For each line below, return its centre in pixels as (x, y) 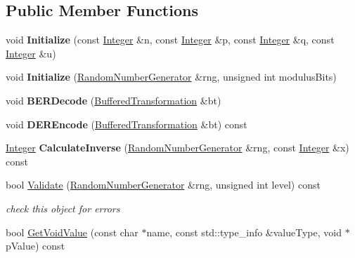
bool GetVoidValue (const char (72, 232)
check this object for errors (63, 208)
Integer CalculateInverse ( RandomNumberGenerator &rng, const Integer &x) (177, 148)
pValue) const (35, 246)
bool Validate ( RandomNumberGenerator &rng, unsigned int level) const (163, 185)
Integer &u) (31, 53)
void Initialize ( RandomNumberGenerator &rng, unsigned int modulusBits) (171, 77)
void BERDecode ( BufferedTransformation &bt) (114, 100)
